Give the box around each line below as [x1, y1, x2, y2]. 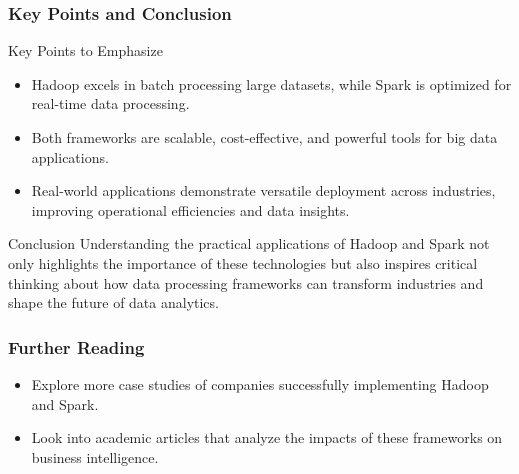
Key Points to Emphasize [8, 40, 163, 61]
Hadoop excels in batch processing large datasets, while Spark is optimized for [31, 73, 512, 94]
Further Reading [8, 334, 145, 359]
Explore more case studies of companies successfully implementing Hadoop [31, 373, 489, 394]
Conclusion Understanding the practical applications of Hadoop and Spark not [8, 233, 490, 254]
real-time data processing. [31, 93, 190, 114]
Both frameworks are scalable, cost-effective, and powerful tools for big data [31, 127, 498, 147]
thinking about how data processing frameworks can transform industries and [8, 272, 484, 293]
